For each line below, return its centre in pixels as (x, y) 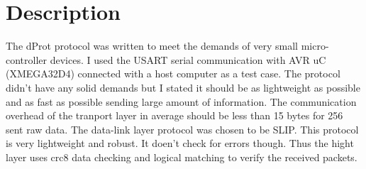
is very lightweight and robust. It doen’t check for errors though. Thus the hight (180, 143)
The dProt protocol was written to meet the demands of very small (152, 46)
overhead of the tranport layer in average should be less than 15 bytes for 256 (174, 115)
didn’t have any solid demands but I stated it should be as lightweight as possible (183, 87)
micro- (315, 46)
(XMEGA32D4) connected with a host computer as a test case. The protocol (173, 73)
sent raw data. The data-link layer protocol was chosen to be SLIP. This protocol (182, 129)
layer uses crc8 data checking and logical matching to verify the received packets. (182, 157)
